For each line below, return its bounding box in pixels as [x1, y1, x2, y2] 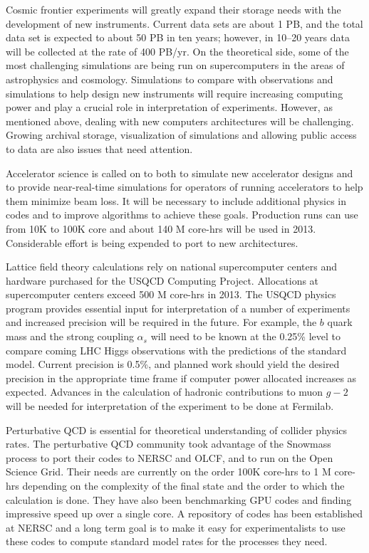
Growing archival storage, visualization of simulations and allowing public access [6, 127, 357, 142]
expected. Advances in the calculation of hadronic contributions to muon [6, 384, 323, 399]
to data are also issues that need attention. [6, 141, 193, 156]
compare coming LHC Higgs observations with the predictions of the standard [6, 342, 347, 357]
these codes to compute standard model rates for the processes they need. [6, 534, 328, 549]
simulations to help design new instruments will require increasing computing [6, 85, 343, 100]
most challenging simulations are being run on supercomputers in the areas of [6, 58, 345, 73]
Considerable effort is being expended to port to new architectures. [6, 235, 298, 250]
